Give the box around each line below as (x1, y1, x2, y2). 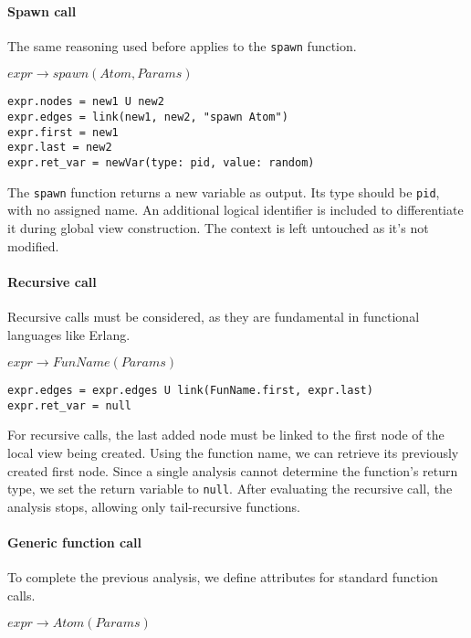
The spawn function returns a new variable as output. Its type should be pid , (7, 182, 440, 201)
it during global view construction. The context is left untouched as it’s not (7, 218, 429, 237)
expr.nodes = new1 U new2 (7, 95, 164, 109)
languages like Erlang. (7, 324, 131, 344)
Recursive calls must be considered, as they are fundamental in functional (7, 306, 420, 325)
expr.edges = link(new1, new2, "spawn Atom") (7, 111, 288, 124)
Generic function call (7, 533, 141, 552)
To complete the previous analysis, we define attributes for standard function (7, 568, 438, 587)
